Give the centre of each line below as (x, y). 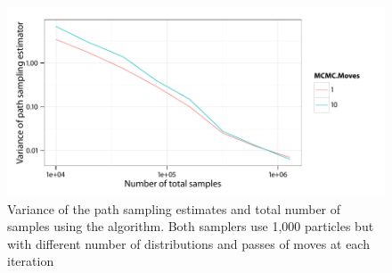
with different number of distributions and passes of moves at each (188, 243)
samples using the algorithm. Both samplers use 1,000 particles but (191, 226)
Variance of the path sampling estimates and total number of (174, 208)
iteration (31, 261)
